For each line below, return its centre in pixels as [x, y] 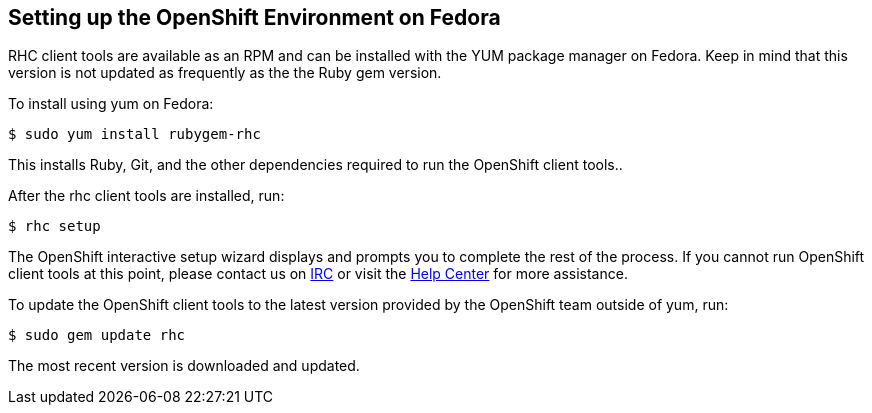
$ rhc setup [54, 226]
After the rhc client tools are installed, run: [146, 196]
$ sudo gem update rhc [97, 335]
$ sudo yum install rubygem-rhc [134, 134]
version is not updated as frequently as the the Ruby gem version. [225, 73]
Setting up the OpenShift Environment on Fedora [254, 17]
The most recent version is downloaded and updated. [184, 366]
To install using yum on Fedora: [111, 104]
